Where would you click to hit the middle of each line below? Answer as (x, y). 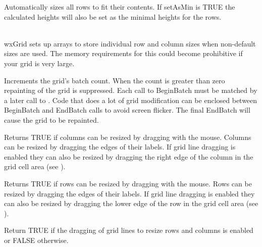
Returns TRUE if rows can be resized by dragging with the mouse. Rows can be (128, 183)
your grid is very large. (39, 63)
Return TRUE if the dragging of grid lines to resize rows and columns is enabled (129, 230)
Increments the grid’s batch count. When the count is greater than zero (115, 80)
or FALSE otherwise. (36, 240)
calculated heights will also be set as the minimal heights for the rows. (113, 16)
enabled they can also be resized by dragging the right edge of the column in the (129, 156)
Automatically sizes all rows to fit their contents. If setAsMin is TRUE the (120, 7)
